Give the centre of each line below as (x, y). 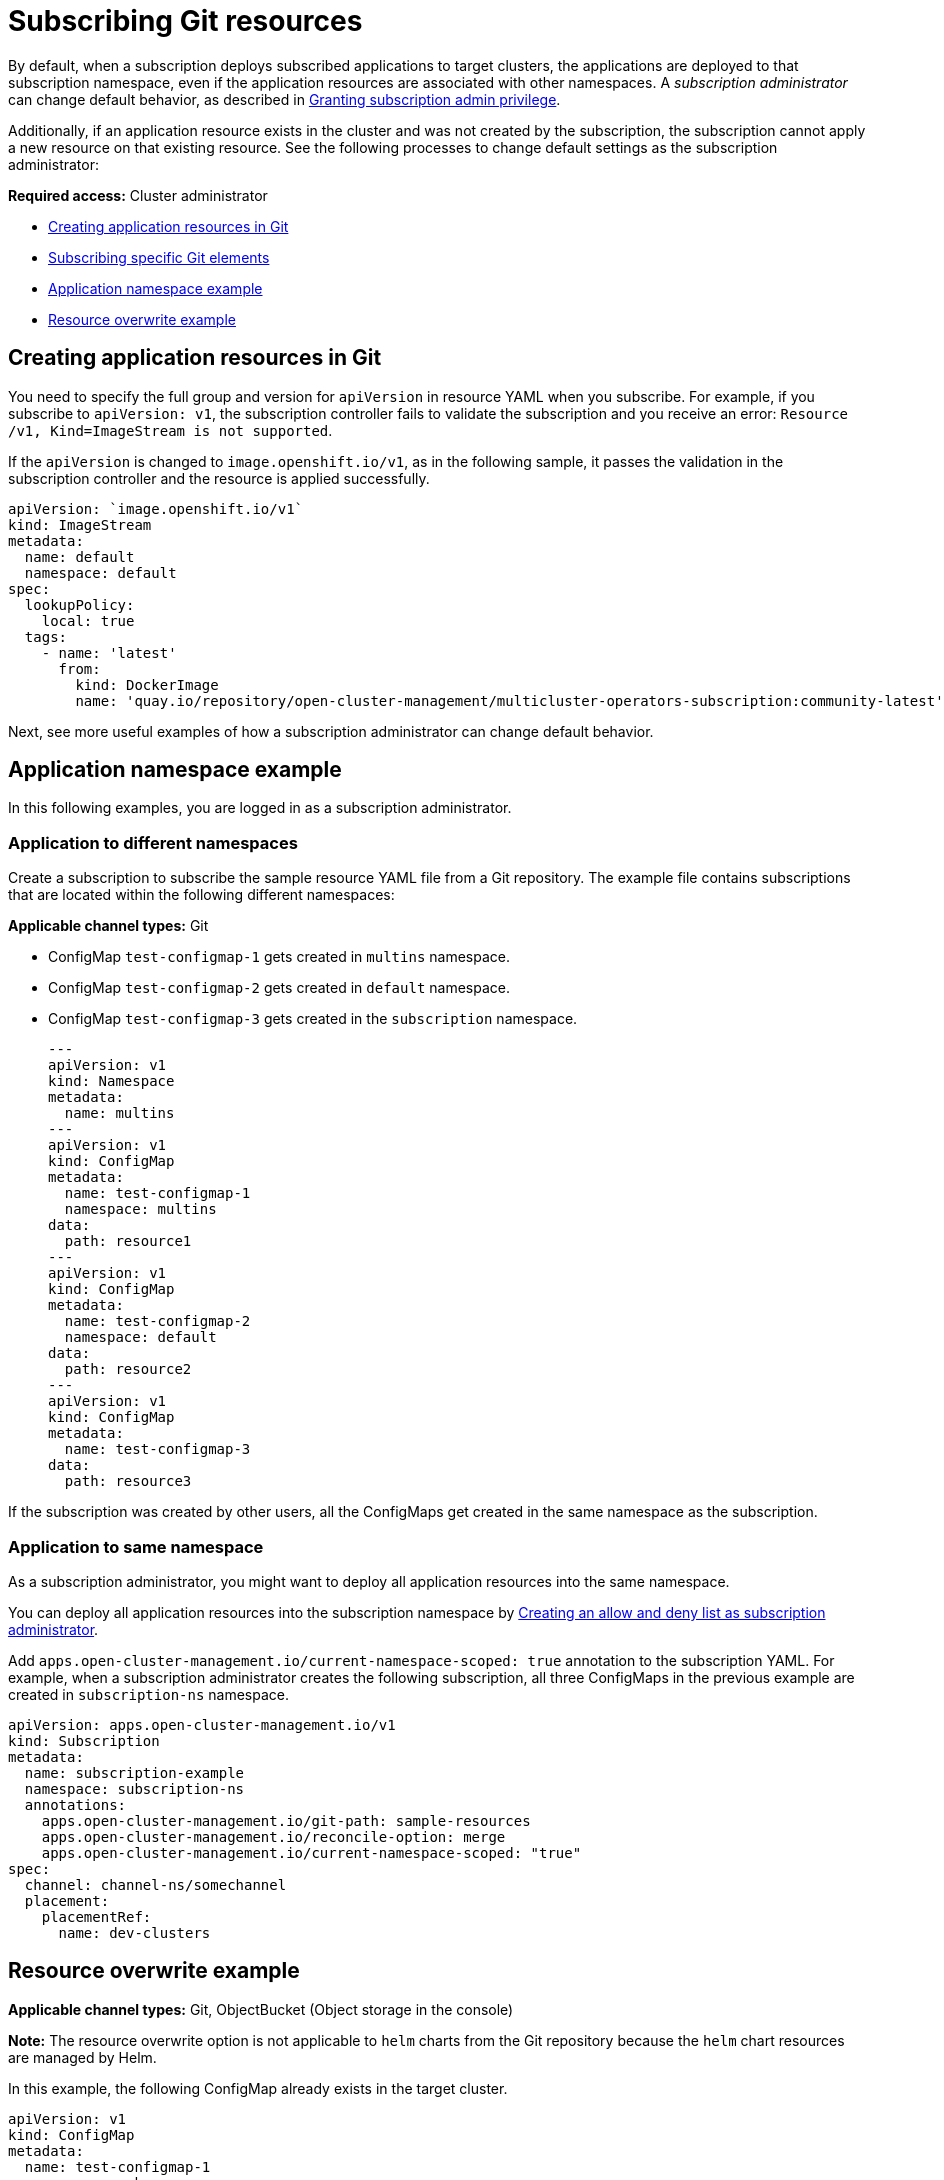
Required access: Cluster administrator (138, 195)
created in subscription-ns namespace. (149, 1694)
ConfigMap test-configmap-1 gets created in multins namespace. (279, 957)
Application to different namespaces (153, 842)
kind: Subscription (84, 1740)
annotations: (75, 1804)
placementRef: (96, 1916)
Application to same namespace (136, 1546)
